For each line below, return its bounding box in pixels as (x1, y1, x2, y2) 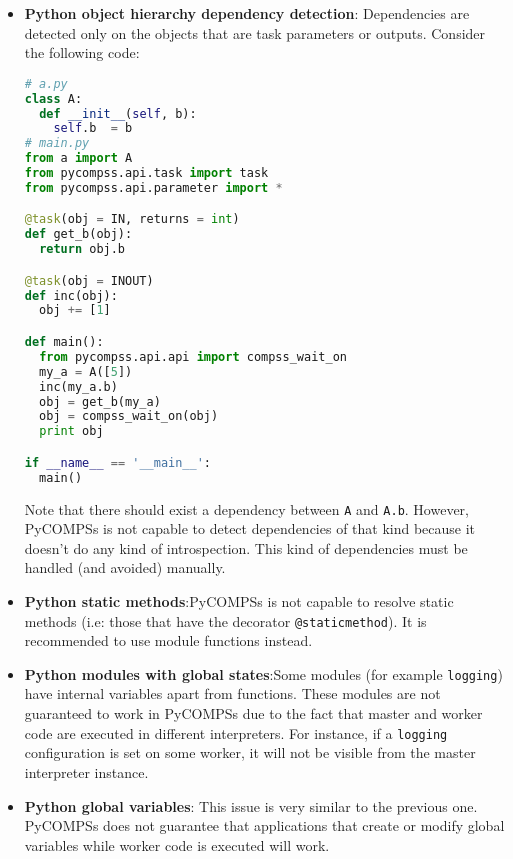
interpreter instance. (24, 761, 149, 782)
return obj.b (39, 242, 126, 257)
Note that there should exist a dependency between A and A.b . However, (24, 498, 470, 519)
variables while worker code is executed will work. (24, 834, 330, 855)
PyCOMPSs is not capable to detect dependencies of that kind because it (24, 518, 476, 539)
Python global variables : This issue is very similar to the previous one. (24, 795, 478, 816)
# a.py (24, 76, 68, 91)
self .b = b (53, 121, 133, 136)
